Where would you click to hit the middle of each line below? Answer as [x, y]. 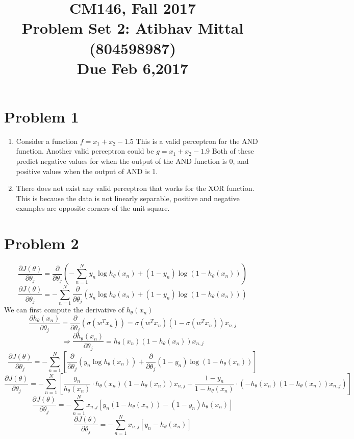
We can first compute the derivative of [64, 310]
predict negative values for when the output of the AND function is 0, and [132, 161]
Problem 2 [42, 243]
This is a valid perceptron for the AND [197, 141]
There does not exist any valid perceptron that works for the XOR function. [135, 188]
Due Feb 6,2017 [133, 68]
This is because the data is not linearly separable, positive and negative [128, 198]
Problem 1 [42, 116]
